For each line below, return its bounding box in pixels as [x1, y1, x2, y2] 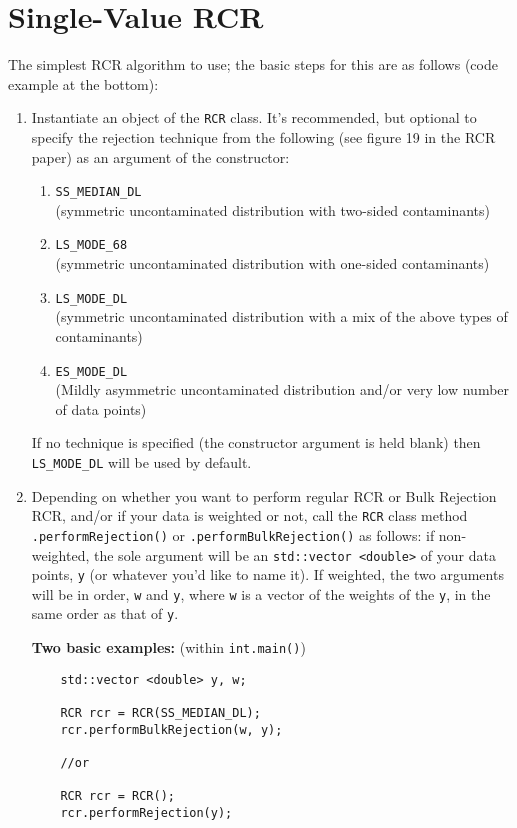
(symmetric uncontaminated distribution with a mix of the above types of [55, 306, 508, 327]
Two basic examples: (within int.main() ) [31, 637, 306, 658]
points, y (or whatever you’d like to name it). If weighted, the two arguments [31, 564, 504, 585]
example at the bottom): [8, 73, 159, 94]
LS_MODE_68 [55, 238, 128, 253]
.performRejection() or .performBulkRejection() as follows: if [31, 524, 435, 545]
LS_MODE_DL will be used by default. [31, 451, 252, 472]
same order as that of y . [31, 603, 179, 624]
